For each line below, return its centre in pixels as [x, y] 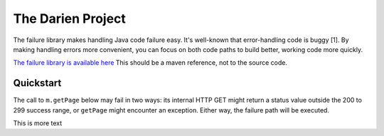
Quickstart [37, 83]
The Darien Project [69, 19]
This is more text [38, 123]
